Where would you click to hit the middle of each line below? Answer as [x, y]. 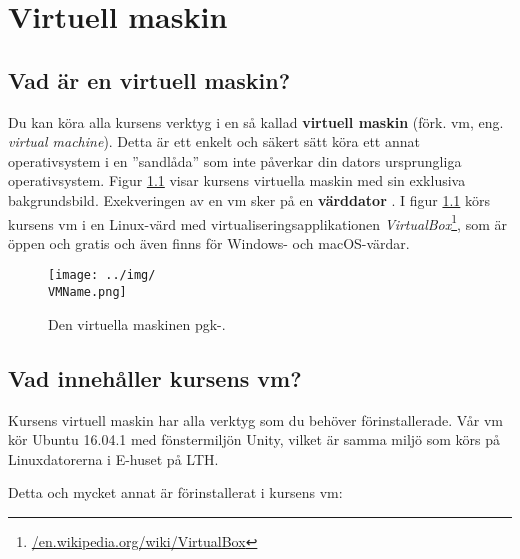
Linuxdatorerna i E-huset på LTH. [113, 458]
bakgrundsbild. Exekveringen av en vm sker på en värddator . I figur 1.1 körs [249, 199]
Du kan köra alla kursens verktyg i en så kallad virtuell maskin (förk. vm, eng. [256, 121]
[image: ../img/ [102, 275]
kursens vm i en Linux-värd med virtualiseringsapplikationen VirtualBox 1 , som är [257, 222]
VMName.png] [87, 292]
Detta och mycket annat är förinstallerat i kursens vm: [175, 492]
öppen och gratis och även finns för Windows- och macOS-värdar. [209, 242]
